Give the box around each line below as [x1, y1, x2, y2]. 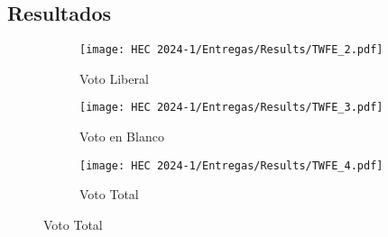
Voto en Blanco [79, 127, 164, 146]
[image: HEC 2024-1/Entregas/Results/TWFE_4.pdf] [79, 159, 383, 172]
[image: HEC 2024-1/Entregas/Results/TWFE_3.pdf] [79, 101, 383, 114]
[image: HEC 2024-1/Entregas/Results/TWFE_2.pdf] [79, 43, 383, 57]
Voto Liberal [79, 68, 149, 87]
